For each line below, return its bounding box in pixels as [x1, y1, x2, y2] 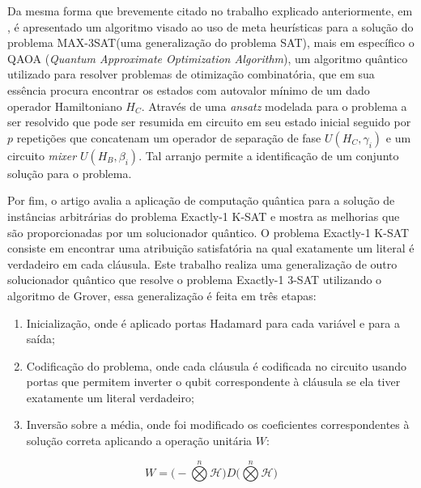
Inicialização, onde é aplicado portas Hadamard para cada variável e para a [26, 314, 400, 331]
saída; [26, 330, 55, 347]
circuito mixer [7, 146, 77, 163]
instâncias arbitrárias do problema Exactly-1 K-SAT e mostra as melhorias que [7, 207, 400, 224]
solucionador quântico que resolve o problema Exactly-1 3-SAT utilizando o [7, 271, 382, 288]
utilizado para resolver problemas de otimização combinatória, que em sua [7, 66, 375, 83]
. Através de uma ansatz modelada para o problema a [141, 97, 407, 114]
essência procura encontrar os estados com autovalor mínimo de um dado [7, 81, 370, 98]
